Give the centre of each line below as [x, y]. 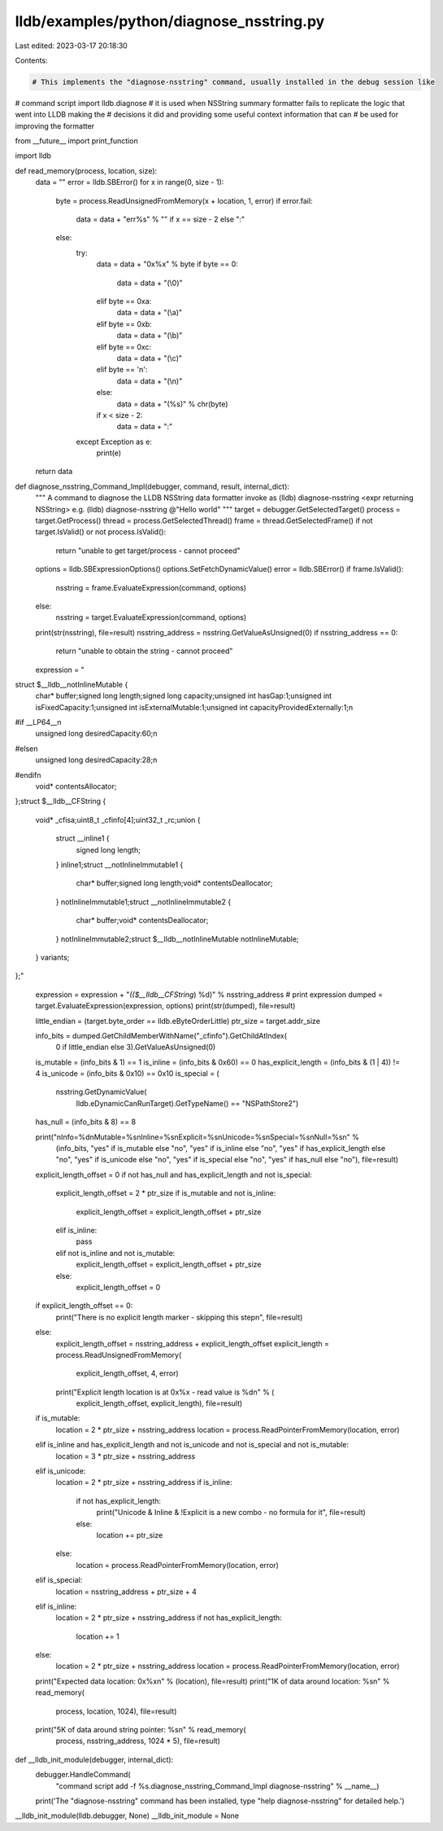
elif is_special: [59, 1580]
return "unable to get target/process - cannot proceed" [148, 551]
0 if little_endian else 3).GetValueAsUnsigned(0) [136, 1047]
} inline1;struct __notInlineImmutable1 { [119, 865]
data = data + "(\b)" [150, 336]
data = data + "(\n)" [150, 381]
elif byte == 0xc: [124, 347]
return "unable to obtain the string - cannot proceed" [144, 651]
